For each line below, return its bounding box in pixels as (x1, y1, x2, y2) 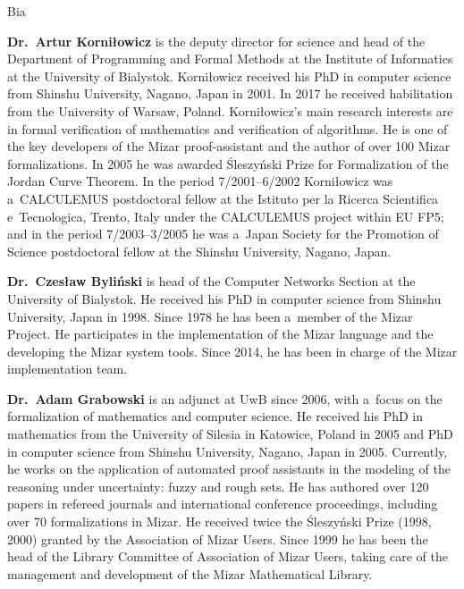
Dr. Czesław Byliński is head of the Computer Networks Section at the (7, 272, 416, 290)
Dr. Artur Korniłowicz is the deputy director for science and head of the (7, 31, 426, 50)
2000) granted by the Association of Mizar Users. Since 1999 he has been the (7, 529, 428, 548)
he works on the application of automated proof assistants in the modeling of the (7, 459, 451, 478)
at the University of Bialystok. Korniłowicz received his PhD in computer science (7, 66, 451, 85)
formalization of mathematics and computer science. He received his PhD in (7, 407, 424, 425)
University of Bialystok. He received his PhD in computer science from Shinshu (7, 289, 442, 307)
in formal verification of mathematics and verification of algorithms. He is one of (7, 119, 448, 138)
